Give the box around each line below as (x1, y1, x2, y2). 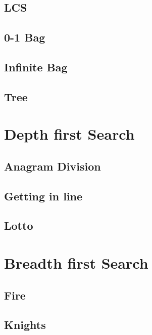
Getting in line (4, 188, 83, 203)
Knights (4, 317, 46, 332)
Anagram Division (4, 158, 101, 174)
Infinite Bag (4, 59, 68, 74)
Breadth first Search (4, 253, 148, 273)
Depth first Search (4, 123, 135, 144)
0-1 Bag (4, 29, 45, 45)
